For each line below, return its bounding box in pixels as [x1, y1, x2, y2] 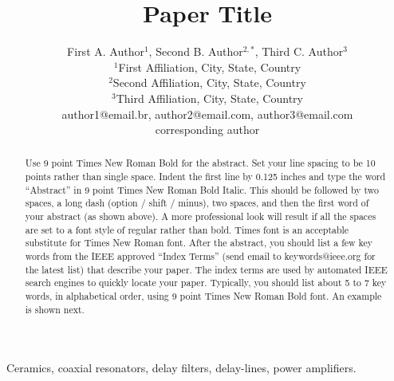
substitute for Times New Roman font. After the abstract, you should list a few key [25, 236, 373, 249]
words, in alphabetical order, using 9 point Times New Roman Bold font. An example [25, 289, 382, 303]
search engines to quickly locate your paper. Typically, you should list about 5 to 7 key [25, 276, 387, 289]
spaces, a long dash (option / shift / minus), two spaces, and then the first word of [25, 196, 369, 210]
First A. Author [67, 43, 144, 60]
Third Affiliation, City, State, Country [116, 89, 303, 106]
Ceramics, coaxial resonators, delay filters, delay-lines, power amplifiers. [6, 359, 357, 376]
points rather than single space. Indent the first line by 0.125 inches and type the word [25, 170, 386, 183]
